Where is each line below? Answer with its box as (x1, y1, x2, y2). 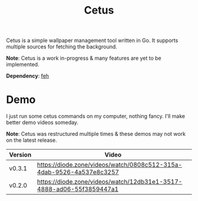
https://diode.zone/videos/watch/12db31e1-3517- (37, 178, 183, 186)
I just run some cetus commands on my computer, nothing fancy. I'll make (6, 113, 186, 120)
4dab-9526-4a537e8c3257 (37, 168, 120, 176)
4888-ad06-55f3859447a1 (37, 185, 119, 193)
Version (9, 151, 32, 159)
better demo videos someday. (6, 119, 78, 126)
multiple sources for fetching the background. (6, 43, 118, 50)
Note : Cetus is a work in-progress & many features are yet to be (6, 54, 162, 62)
